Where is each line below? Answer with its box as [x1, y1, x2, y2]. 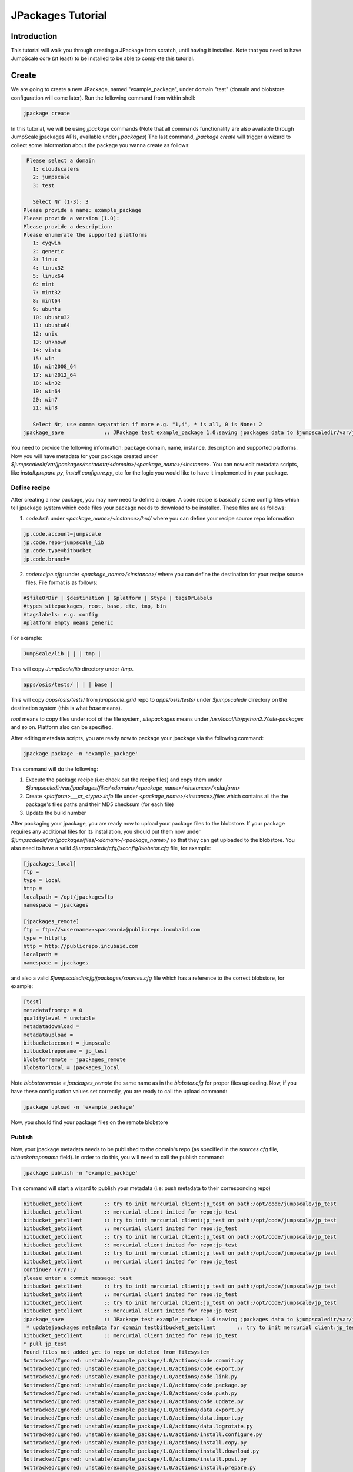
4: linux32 [32, 264, 64, 271]
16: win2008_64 [32, 363, 76, 370]
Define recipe [11, 483, 51, 492]
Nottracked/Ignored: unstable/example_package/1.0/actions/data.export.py [23, 1406, 244, 1413]
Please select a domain [26, 157, 95, 164]
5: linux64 [32, 273, 64, 279]
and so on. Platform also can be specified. [11, 724, 113, 731]
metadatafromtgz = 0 [23, 1007, 82, 1013]
